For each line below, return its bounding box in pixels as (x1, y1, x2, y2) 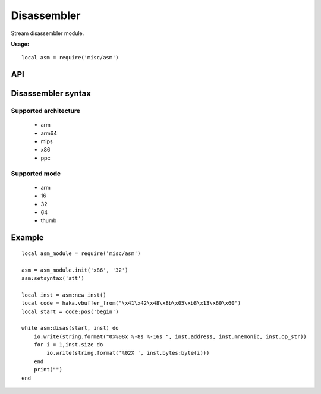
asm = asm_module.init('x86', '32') (21, 266, 128, 273)
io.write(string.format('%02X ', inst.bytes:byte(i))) (46, 349, 210, 357)
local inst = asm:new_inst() (21, 291, 106, 298)
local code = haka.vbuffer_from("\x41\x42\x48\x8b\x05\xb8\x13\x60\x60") (21, 300, 241, 307)
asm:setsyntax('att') (21, 275, 84, 282)
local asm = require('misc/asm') (21, 54, 119, 61)
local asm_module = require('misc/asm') (21, 250, 141, 257)
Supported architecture (11, 107, 80, 115)
